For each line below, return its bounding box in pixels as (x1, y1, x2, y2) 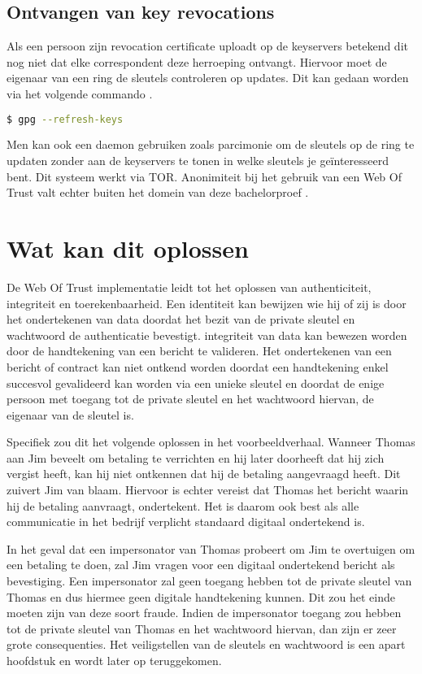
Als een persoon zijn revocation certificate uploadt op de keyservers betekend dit (7, 37, 408, 54)
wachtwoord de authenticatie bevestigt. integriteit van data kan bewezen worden (7, 326, 407, 343)
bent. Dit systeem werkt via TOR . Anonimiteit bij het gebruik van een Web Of (7, 167, 402, 185)
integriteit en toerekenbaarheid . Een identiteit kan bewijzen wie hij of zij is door (7, 294, 407, 311)
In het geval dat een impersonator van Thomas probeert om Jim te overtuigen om (7, 540, 415, 557)
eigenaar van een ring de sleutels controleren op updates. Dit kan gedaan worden (7, 69, 409, 86)
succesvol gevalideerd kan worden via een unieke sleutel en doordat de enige (7, 374, 385, 391)
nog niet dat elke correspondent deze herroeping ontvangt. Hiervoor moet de (7, 53, 387, 70)
